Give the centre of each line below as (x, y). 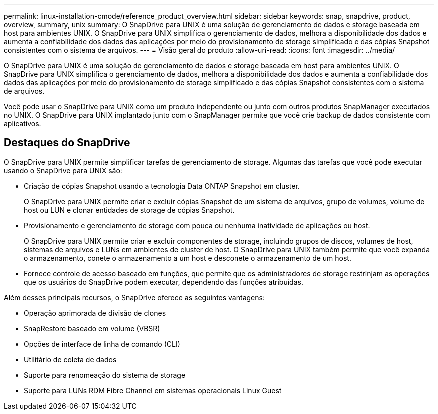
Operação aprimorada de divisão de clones (95, 313)
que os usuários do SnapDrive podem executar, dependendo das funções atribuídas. (164, 282)
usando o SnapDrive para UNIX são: (63, 170)
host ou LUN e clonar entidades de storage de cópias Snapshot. (129, 210)
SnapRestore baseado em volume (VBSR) (92, 328)
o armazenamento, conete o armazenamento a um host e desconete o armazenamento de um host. (188, 258)
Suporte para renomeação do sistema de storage (105, 375)
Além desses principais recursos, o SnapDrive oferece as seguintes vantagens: (134, 297)
